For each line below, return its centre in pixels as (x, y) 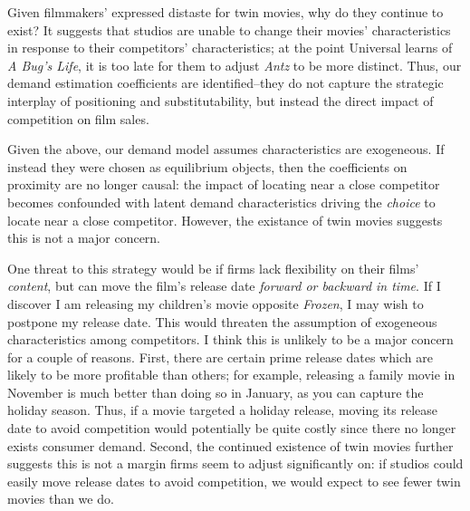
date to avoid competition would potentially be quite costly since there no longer (232, 428)
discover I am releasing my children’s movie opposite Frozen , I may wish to (216, 303)
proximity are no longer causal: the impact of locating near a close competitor (224, 184)
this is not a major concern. (84, 238)
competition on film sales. (78, 118)
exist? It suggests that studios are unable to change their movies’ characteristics (229, 29)
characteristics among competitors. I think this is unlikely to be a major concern (230, 339)
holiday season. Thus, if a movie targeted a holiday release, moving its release (222, 410)
